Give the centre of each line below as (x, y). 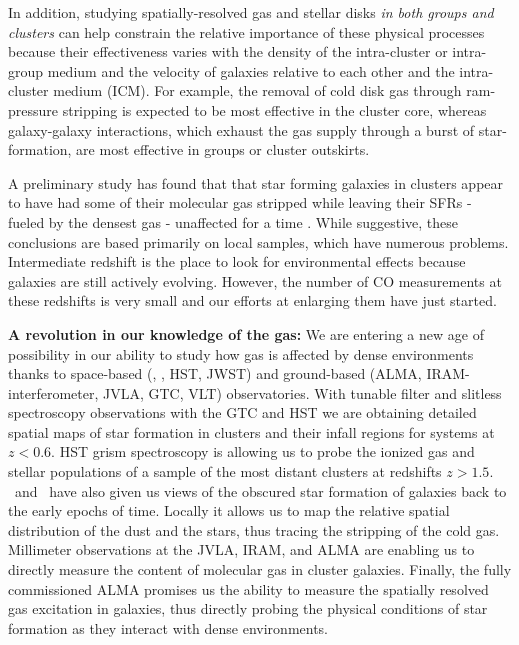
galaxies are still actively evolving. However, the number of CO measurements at (255, 280)
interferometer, (53, 392)
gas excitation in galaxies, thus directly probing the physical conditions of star (248, 608)
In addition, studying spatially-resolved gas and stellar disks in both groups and (251, 12)
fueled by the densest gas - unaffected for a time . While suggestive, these (233, 221)
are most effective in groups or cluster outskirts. (223, 149)
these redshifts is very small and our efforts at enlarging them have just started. (252, 300)
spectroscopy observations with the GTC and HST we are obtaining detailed (242, 412)
